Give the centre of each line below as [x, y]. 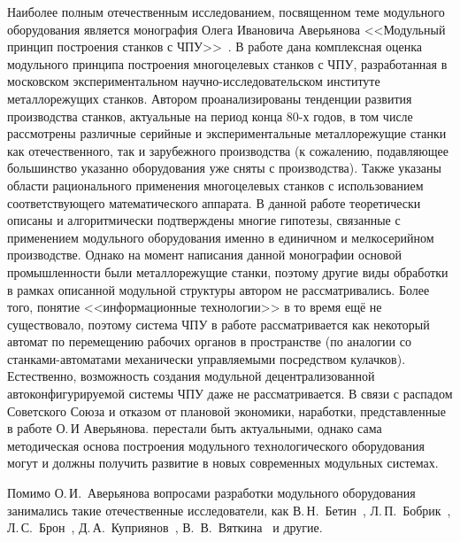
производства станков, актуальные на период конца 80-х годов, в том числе [210, 116]
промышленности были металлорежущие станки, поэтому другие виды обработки [228, 271]
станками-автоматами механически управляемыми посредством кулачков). [207, 358]
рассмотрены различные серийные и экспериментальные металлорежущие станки [227, 133]
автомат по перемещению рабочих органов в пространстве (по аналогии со [209, 341]
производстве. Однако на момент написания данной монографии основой [204, 255]
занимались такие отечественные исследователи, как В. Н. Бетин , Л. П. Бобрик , [229, 510]
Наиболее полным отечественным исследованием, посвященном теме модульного [226, 12]
